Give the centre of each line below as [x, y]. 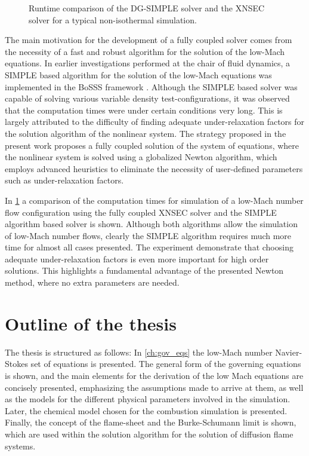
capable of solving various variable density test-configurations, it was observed [147, 98]
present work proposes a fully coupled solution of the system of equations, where [152, 145]
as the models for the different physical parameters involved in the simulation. [148, 399]
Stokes [16, 364]
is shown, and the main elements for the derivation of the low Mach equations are [154, 375]
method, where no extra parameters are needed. [92, 282]
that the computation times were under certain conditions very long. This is [144, 110]
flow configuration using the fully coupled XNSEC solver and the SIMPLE [141, 212]
